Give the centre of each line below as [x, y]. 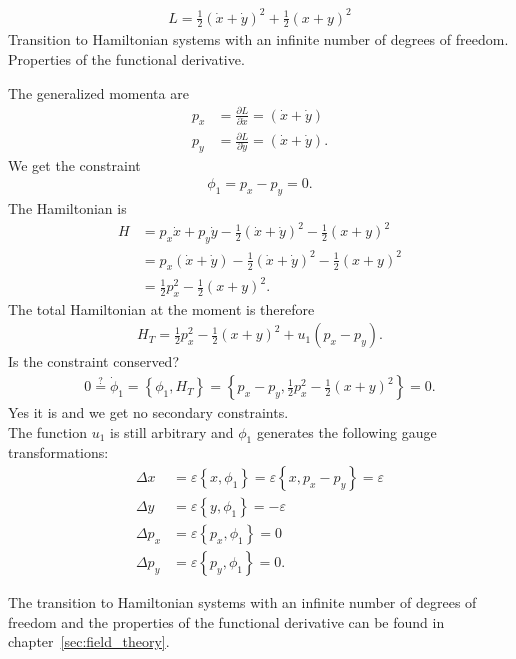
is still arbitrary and [171, 431]
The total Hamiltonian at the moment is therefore [161, 308]
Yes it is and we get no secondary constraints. [148, 412]
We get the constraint [74, 164]
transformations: [58, 452]
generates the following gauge [346, 431]
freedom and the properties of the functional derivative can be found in [226, 621]
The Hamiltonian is [67, 208]
